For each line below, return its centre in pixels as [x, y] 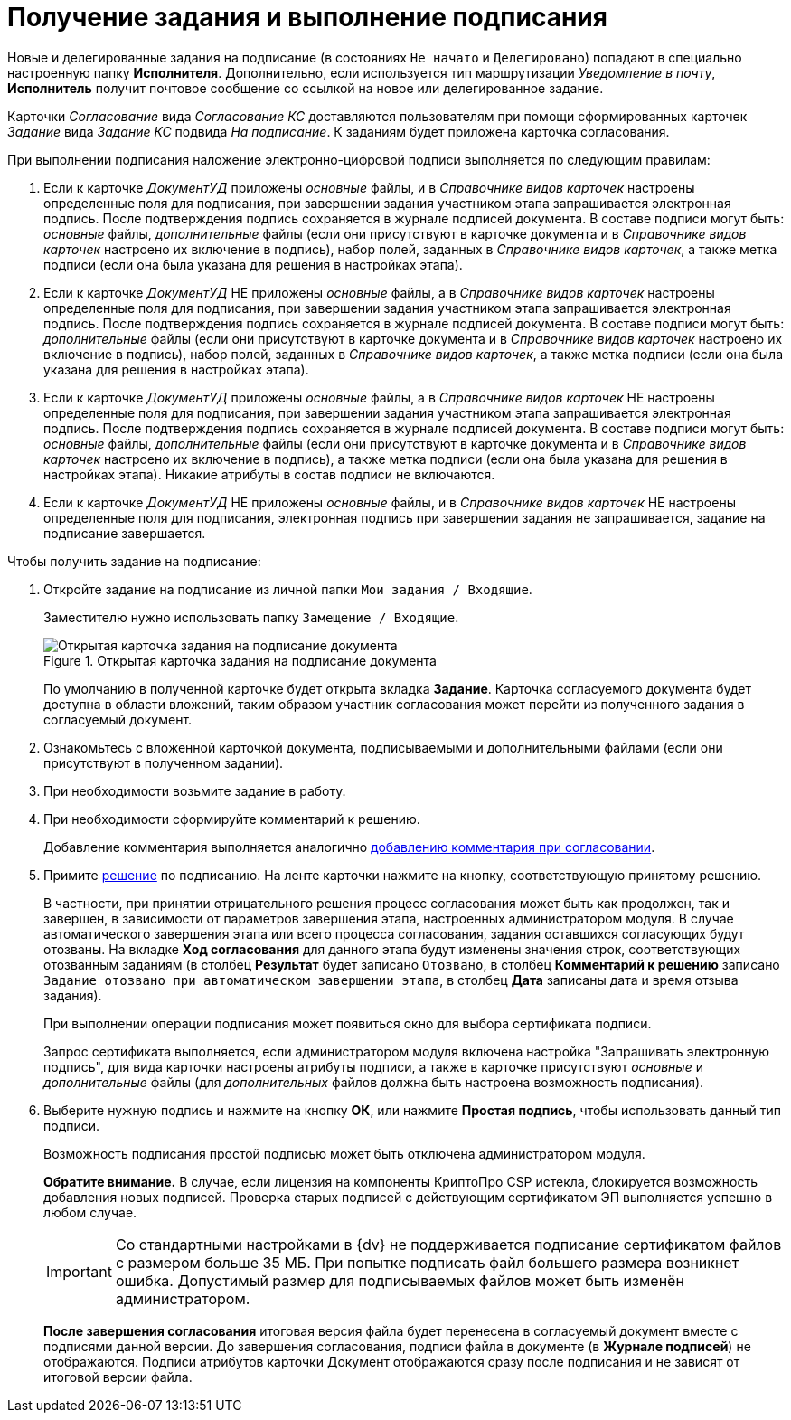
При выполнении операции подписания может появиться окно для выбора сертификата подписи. [348, 1023]
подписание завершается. [125, 533]
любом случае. [90, 1212]
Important [79, 1271]
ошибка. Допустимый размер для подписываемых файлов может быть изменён [400, 1280]
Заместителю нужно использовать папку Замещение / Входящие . [251, 617]
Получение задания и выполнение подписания [307, 17]
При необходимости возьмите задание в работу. [195, 790]
